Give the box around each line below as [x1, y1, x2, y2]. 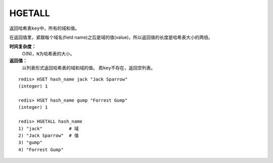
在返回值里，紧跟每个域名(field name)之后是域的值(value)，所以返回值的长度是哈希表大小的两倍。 [9, 34, 213, 40]
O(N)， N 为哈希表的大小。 [22, 50, 75, 56]
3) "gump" [18, 140, 42, 145]
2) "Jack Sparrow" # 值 [18, 133, 79, 138]
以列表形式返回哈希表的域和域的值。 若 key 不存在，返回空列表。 [22, 64, 156, 70]
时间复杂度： [9, 43, 36, 50]
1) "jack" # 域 [18, 126, 79, 131]
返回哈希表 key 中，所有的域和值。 [9, 25, 80, 31]
